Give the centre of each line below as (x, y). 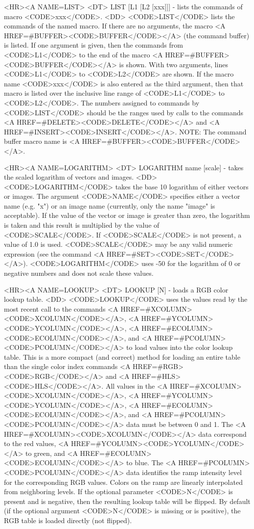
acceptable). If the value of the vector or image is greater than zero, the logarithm (127, 215)
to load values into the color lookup (180, 347)
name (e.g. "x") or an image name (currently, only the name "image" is (110, 205)
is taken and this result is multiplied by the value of (82, 225)
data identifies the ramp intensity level (184, 472)
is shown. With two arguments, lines (173, 64)
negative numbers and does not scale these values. (79, 273)
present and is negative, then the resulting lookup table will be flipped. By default (127, 501)
